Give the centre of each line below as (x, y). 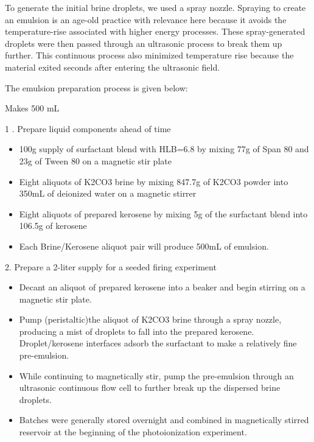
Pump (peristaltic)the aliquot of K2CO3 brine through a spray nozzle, (150, 319)
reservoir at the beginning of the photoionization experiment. (133, 432)
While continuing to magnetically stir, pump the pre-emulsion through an (156, 375)
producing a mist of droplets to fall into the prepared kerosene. (137, 331)
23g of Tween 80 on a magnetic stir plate (95, 160)
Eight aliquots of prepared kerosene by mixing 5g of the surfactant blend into (163, 213)
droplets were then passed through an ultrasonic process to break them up (144, 43)
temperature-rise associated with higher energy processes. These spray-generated (155, 31)
